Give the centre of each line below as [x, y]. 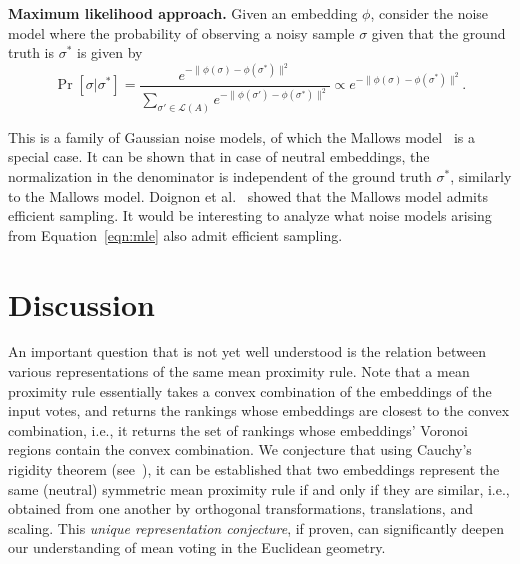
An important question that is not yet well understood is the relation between [247, 351]
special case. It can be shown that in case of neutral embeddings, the [219, 156]
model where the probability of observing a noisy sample [181, 32]
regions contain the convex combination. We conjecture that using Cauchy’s [240, 449]
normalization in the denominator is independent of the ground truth [220, 175]
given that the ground [438, 32]
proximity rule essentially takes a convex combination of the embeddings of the [250, 390]
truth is [31, 52]
